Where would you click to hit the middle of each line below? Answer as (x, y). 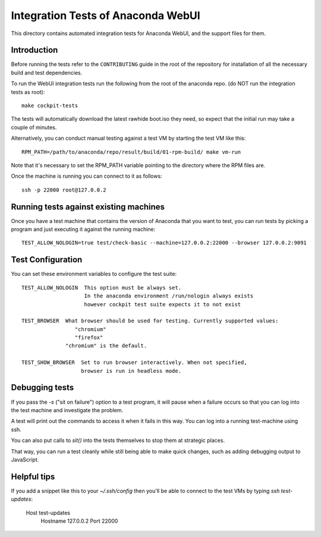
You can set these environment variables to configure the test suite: (94, 274)
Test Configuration (47, 260)
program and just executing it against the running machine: (83, 230)
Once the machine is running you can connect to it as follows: (87, 176)
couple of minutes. (34, 127)
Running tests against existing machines (88, 207)
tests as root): (28, 92)
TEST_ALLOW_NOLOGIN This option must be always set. (101, 288)
